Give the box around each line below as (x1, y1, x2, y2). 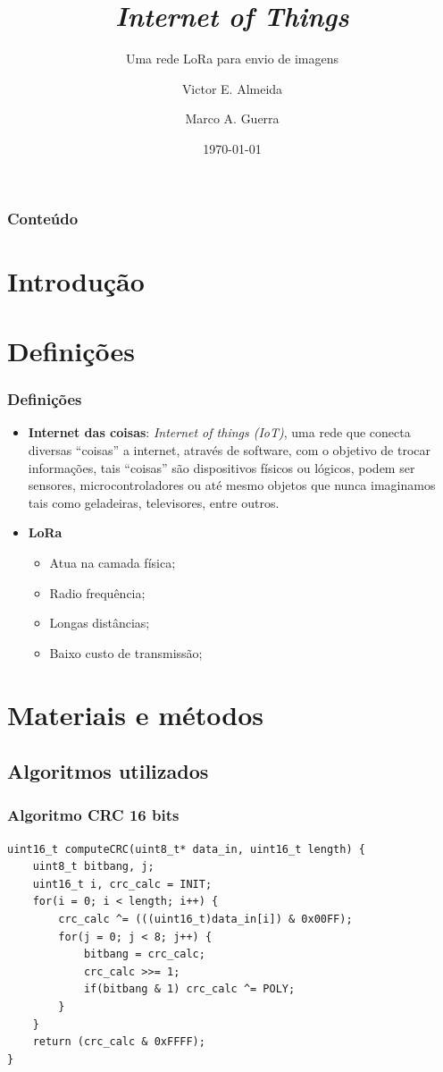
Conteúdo (7, 207, 79, 229)
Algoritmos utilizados (7, 757, 209, 785)
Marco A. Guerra (185, 109, 280, 128)
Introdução (7, 262, 145, 299)
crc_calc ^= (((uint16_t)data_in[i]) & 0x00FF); (58, 913, 353, 926)
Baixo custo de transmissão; (49, 643, 203, 662)
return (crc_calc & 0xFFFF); (32, 1035, 205, 1049)
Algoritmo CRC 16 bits (7, 804, 180, 826)
